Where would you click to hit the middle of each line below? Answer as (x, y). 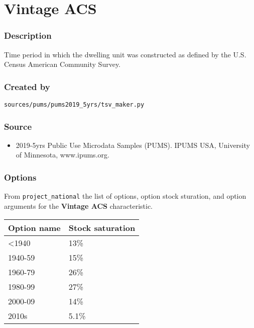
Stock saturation (102, 227)
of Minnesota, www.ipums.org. (62, 155)
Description (28, 35)
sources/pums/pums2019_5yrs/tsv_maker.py (74, 105)
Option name (34, 227)
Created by (27, 86)
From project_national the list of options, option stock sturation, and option (125, 196)
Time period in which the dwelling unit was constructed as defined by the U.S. (125, 54)
